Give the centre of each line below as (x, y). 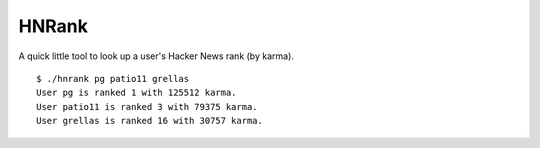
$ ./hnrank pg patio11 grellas (113, 78)
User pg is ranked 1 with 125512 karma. (136, 93)
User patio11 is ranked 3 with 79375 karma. (147, 106)
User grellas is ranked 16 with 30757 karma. (150, 121)
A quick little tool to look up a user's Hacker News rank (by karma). (156, 56)
